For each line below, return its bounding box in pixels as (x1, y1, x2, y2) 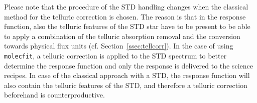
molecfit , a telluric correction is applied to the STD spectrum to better (4, 50, 227, 60)
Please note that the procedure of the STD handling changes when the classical (4, 1, 248, 11)
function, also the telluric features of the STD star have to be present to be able (4, 21, 250, 31)
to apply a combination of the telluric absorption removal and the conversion (4, 30, 240, 41)
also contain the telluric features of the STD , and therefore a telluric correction (4, 79, 247, 90)
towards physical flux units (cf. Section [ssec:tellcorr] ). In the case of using (4, 40, 233, 51)
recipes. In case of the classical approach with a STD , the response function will (4, 70, 250, 80)
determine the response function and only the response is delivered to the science (4, 60, 253, 70)
